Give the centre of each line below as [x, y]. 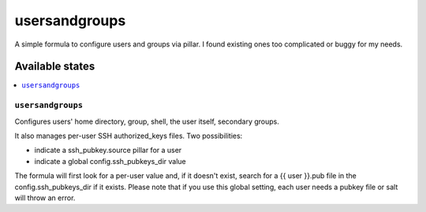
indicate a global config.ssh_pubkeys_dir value [110, 161]
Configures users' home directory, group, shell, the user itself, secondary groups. [147, 121]
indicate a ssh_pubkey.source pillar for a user [108, 151]
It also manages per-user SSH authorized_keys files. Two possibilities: [129, 136]
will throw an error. [45, 198]
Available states [55, 67]
